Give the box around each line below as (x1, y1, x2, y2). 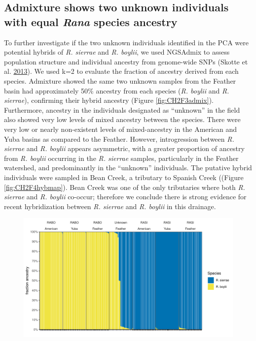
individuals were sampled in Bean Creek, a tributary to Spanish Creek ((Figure (4, 172, 244, 182)
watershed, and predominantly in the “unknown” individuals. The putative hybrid (4, 162, 252, 173)
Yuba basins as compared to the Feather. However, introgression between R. (4, 133, 234, 144)
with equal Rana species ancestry (4, 14, 178, 29)
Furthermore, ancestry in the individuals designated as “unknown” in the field (4, 104, 240, 115)
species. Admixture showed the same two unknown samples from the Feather (4, 75, 236, 86)
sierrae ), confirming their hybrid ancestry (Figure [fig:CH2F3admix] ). (4, 95, 214, 105)
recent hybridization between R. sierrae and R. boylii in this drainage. (4, 201, 216, 211)
